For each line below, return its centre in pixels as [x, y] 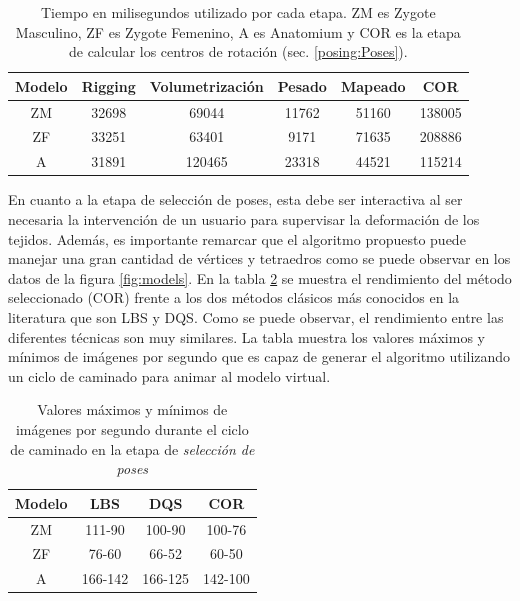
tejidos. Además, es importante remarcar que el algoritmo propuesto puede [237, 238]
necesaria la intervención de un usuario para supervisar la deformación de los [244, 219]
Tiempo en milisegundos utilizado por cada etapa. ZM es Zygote [238, 12]
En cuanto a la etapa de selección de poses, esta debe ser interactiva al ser [235, 199]
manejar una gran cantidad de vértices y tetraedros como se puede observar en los [259, 258]
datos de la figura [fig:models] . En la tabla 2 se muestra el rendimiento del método [260, 277]
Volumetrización [206, 85]
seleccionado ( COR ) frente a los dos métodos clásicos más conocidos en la [234, 297]
